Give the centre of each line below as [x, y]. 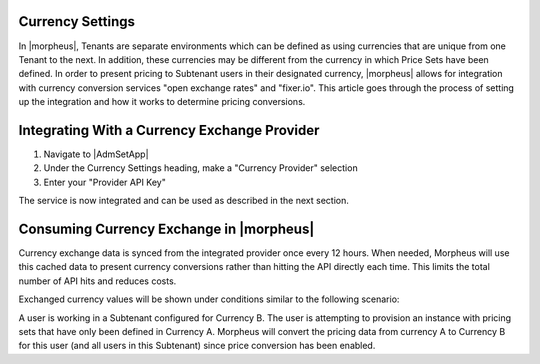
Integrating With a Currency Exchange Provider [169, 130]
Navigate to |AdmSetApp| [96, 154]
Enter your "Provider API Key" [105, 182]
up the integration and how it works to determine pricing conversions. [162, 102]
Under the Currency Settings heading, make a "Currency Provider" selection [201, 168]
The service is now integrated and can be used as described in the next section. [183, 201]
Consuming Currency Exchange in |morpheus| [166, 228]
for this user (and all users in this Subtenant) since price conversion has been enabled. [197, 346]
